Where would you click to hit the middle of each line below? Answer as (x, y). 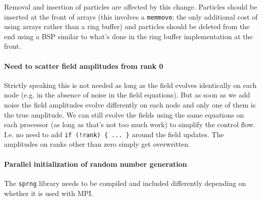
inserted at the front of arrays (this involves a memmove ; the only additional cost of (131, 16)
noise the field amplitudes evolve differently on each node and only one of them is (130, 105)
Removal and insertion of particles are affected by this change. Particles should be (131, 7)
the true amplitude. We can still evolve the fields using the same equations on (124, 114)
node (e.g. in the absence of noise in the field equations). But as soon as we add (127, 95)
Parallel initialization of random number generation (96, 164)
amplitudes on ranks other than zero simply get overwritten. (97, 144)
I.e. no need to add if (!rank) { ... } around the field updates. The (114, 134)
